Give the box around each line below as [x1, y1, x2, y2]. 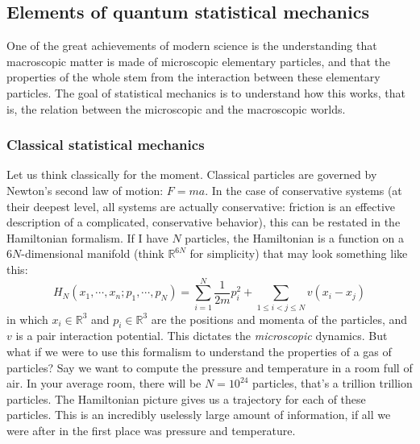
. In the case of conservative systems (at [205, 181, 402, 198]
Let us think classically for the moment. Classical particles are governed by [6, 166, 377, 183]
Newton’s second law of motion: [6, 181, 164, 198]
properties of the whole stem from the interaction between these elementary [6, 68, 380, 85]
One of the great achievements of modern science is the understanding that [6, 37, 377, 54]
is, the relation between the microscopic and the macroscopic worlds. [6, 100, 346, 117]
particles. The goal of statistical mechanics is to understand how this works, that [6, 84, 405, 101]
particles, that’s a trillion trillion [252, 375, 413, 392]
